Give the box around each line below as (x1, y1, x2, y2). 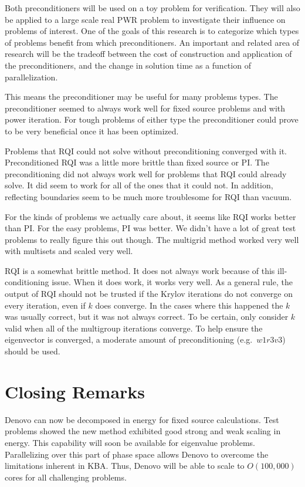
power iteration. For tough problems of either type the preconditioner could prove (5, 113, 299, 126)
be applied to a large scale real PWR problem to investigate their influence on (5, 13, 286, 25)
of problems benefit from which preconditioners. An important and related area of (5, 36, 300, 48)
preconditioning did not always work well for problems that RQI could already (5, 167, 287, 180)
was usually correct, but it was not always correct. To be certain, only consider (5, 310, 289, 323)
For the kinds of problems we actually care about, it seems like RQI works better (5, 210, 296, 222)
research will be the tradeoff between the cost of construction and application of (5, 48, 292, 60)
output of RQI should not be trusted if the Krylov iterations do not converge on (5, 288, 293, 300)
